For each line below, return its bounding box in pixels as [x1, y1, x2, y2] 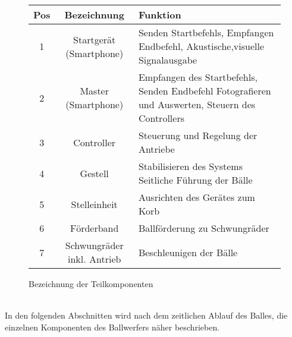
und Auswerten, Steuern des [138, 97, 256, 111]
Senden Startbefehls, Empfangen [138, 26, 274, 39]
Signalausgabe [138, 53, 197, 67]
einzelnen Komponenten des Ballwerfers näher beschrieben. [5, 320, 220, 333]
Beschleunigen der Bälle [138, 245, 238, 259]
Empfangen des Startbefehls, [138, 70, 258, 84]
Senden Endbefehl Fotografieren [138, 84, 271, 97]
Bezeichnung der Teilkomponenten [29, 278, 153, 289]
